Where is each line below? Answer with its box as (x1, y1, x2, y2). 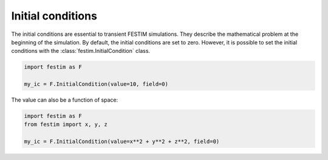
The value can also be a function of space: (11, 96, 118, 103)
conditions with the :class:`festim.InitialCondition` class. (11, 47, 151, 55)
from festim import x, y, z (24, 121, 108, 128)
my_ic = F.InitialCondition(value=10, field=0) (24, 81, 168, 88)
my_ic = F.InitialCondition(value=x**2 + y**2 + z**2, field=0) (24, 138, 220, 145)
